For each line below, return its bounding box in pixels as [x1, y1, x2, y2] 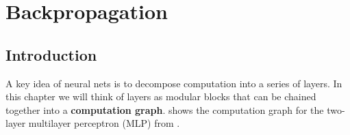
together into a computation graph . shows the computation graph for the [5, 102, 324, 117]
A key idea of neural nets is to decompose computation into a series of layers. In [5, 76, 342, 90]
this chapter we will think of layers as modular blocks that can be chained [5, 89, 316, 104]
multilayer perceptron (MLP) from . [28, 116, 180, 130]
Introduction [5, 44, 97, 65]
